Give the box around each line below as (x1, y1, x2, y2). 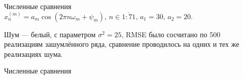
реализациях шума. (4, 48, 63, 59)
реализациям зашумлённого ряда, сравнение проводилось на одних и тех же (4, 39, 239, 49)
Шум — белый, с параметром (4, 29, 96, 39)
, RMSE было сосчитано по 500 (121, 29, 221, 39)
